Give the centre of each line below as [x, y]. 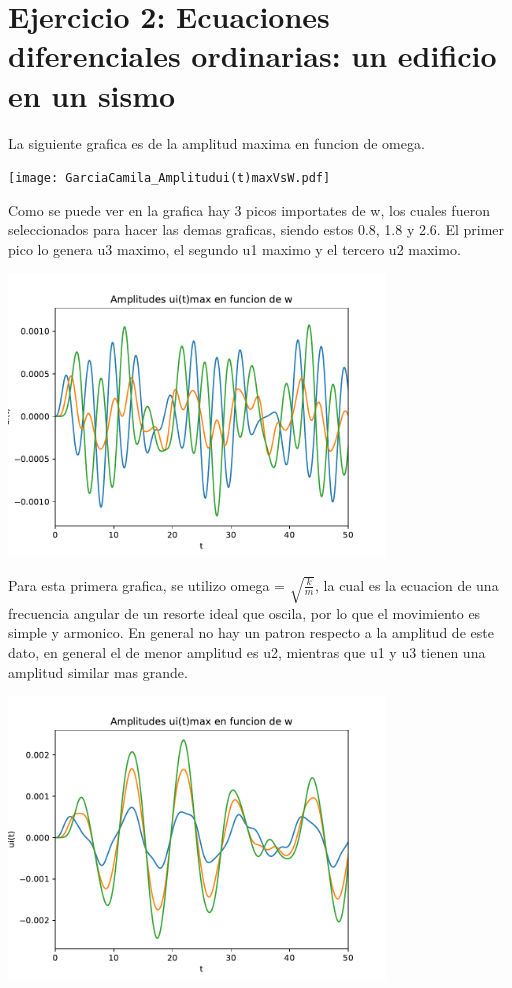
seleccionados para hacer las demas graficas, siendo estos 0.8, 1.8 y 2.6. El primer [256, 229]
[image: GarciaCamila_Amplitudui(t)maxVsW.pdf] [169, 178]
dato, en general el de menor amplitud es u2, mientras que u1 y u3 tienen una [247, 652]
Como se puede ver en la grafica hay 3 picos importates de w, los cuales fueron [249, 209]
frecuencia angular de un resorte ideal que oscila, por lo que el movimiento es [244, 612]
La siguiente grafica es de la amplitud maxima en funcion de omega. [216, 142]
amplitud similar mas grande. [98, 671]
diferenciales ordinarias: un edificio [252, 55]
